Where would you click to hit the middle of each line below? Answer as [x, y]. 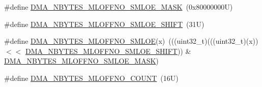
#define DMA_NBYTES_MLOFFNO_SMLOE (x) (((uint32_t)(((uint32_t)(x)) [131, 41]
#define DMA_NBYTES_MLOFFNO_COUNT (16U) [91, 78]
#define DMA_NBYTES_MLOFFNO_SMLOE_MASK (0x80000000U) [119, 7]
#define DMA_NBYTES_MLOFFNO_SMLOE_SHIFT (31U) [104, 24]
